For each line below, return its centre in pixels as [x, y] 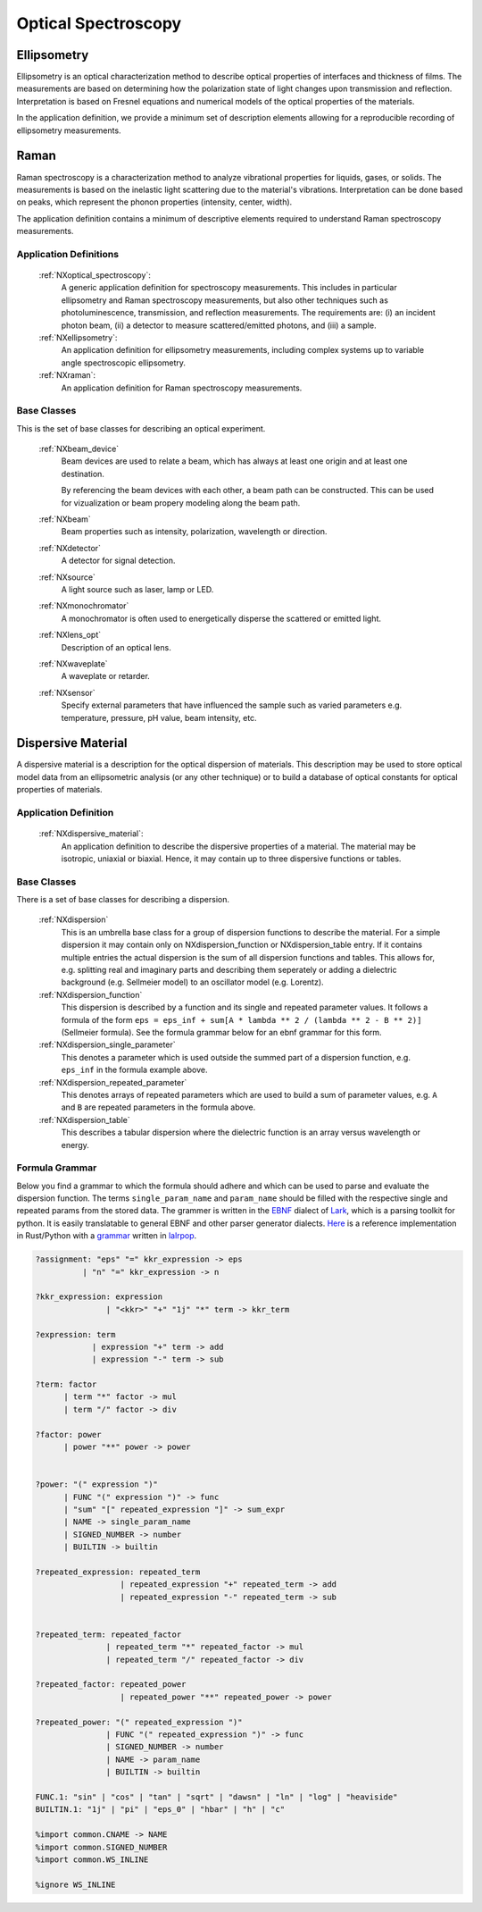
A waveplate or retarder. [106, 676]
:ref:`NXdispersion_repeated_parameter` [113, 1082]
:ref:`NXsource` [67, 577]
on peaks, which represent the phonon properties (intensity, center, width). [154, 202]
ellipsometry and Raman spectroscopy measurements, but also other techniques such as [224, 300]
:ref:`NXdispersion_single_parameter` [107, 1044]
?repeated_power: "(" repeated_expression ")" [139, 1722]
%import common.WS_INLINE [92, 1859]
